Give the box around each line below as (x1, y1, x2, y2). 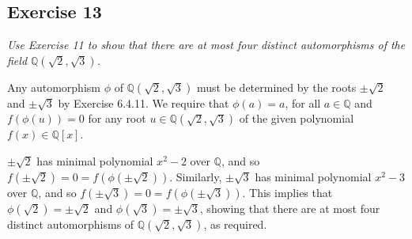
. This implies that (242, 184, 333, 200)
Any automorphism (7, 78, 100, 95)
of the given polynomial (239, 110, 354, 127)
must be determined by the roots (196, 78, 357, 95)
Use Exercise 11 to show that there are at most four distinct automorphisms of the (7, 36, 406, 53)
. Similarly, (169, 168, 222, 184)
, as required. (203, 215, 267, 232)
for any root (88, 110, 146, 127)
